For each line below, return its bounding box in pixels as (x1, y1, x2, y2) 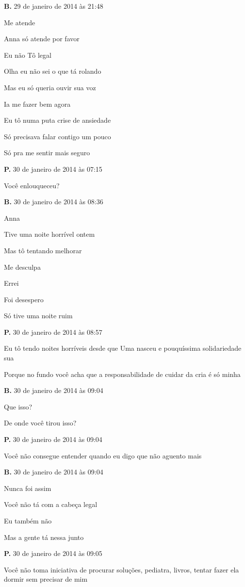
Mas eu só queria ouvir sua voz (4, 82, 96, 92)
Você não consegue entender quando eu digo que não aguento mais (4, 450, 202, 460)
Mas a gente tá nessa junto (4, 532, 84, 542)
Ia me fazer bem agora (4, 98, 71, 109)
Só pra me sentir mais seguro (4, 147, 90, 158)
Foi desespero (4, 294, 44, 304)
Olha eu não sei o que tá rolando (4, 66, 101, 76)
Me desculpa (4, 261, 41, 272)
